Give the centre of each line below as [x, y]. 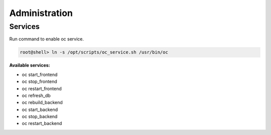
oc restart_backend [42, 123]
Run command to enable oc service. [47, 39]
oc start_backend [40, 109]
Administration [41, 13]
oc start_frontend [40, 74]
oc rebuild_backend [42, 102]
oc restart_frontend [42, 88]
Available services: [30, 65]
